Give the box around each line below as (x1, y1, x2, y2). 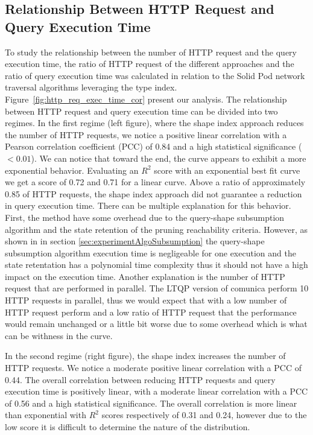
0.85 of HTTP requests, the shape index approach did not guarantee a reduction (5, 187, 302, 200)
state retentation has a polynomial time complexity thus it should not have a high (5, 258, 308, 271)
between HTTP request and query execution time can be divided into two (5, 104, 278, 117)
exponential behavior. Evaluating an (5, 164, 139, 176)
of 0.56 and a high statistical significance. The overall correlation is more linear (5, 396, 297, 409)
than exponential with (5, 408, 86, 421)
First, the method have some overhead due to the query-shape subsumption (5, 211, 285, 223)
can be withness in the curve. (5, 329, 113, 341)
